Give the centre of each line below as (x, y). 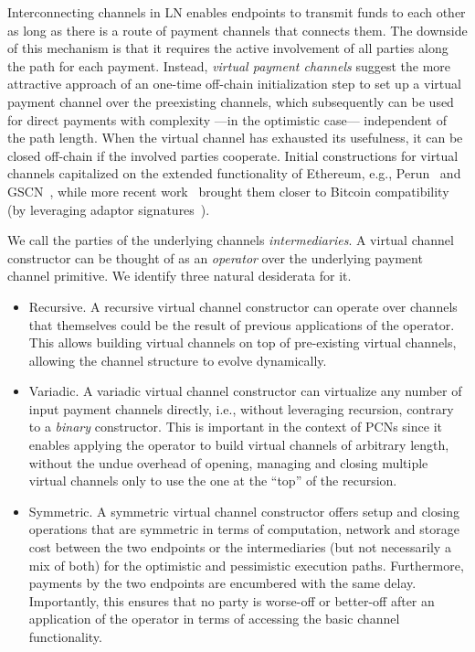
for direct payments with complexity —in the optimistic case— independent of (227, 119)
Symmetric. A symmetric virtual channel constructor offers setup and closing (244, 511)
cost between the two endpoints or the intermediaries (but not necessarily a (240, 547)
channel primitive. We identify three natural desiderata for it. (179, 276)
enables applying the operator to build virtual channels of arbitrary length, (239, 445)
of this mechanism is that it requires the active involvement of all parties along (228, 48)
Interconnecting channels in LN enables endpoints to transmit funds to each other (237, 12)
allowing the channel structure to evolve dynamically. (178, 360)
